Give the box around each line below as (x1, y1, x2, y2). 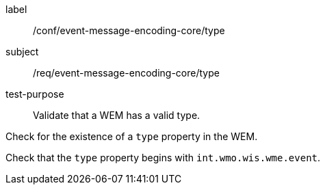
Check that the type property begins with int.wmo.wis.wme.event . (5, 152, 321, 163)
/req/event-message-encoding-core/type (33, 67, 220, 79)
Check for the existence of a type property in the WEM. (5, 131, 258, 142)
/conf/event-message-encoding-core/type (33, 25, 225, 36)
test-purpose (5, 88, 64, 100)
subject (5, 46, 39, 57)
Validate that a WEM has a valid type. (33, 109, 200, 121)
